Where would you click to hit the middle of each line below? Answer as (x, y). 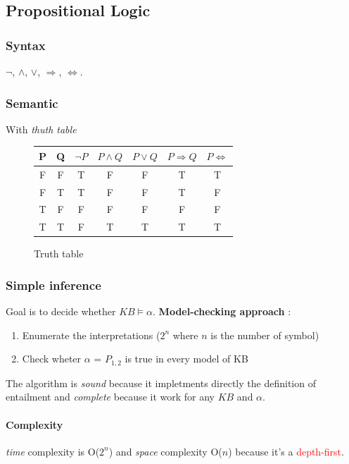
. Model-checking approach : (222, 311)
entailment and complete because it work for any (110, 397)
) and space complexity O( (165, 451)
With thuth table (41, 129)
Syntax (26, 45)
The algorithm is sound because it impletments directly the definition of (161, 383)
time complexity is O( (53, 451)
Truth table (59, 254)
